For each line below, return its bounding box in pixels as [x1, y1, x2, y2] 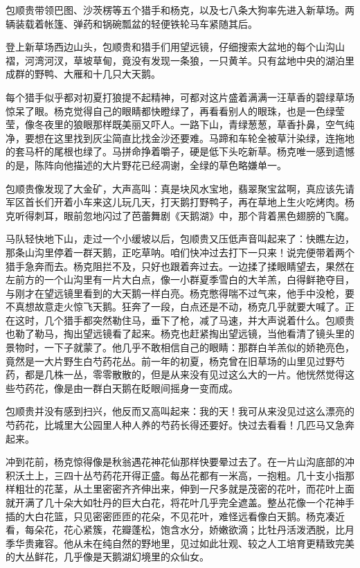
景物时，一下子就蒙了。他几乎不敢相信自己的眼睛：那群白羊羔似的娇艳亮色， [6, 340, 354, 355]
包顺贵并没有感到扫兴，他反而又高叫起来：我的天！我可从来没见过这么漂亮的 [6, 404, 354, 418]
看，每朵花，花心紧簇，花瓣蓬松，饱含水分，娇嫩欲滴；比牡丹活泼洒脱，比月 [6, 522, 354, 537]
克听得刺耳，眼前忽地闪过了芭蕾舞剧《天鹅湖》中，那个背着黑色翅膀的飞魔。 [6, 208, 354, 222]
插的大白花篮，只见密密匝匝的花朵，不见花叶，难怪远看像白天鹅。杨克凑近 [6, 508, 345, 523]
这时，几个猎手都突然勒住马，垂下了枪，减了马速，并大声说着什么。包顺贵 [15, 312, 354, 327]
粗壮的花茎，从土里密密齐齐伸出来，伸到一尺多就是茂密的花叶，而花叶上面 [15, 481, 354, 496]
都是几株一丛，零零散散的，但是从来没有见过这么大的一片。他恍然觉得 [24, 367, 345, 382]
